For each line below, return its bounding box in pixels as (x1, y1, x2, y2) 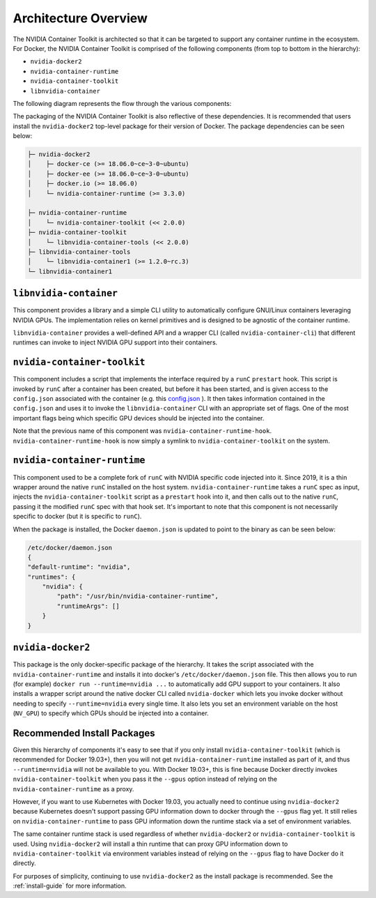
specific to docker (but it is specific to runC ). (13, 512, 142, 521)
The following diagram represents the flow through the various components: (13, 99, 232, 107)
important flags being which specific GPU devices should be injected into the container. (13, 413, 265, 422)
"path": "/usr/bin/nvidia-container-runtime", (56, 593, 219, 600)
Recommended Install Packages (13, 727, 156, 739)
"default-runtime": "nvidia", (27, 563, 131, 571)
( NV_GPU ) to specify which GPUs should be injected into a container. (13, 709, 209, 717)
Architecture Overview (13, 10, 148, 26)
